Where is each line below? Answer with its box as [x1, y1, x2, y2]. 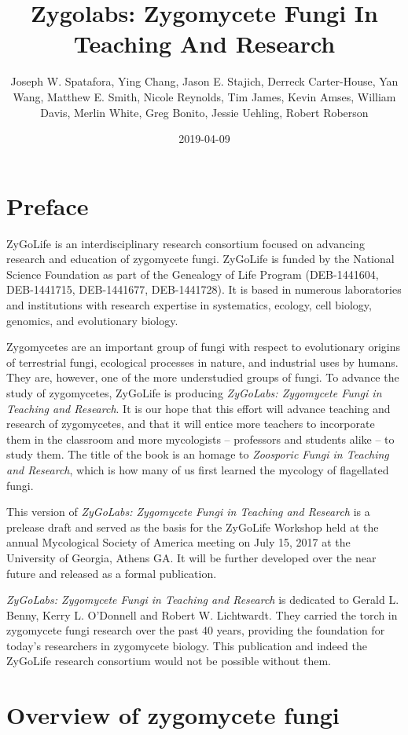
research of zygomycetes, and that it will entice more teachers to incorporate [6, 415, 375, 432]
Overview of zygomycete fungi [6, 699, 340, 731]
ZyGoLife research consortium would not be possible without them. [6, 653, 331, 669]
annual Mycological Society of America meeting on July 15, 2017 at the [6, 534, 351, 550]
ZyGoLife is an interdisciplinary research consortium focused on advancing [6, 235, 365, 251]
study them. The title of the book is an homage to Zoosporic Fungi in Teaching [6, 446, 389, 463]
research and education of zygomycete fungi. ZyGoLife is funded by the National [6, 250, 395, 267]
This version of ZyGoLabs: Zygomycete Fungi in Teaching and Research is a [6, 503, 370, 520]
